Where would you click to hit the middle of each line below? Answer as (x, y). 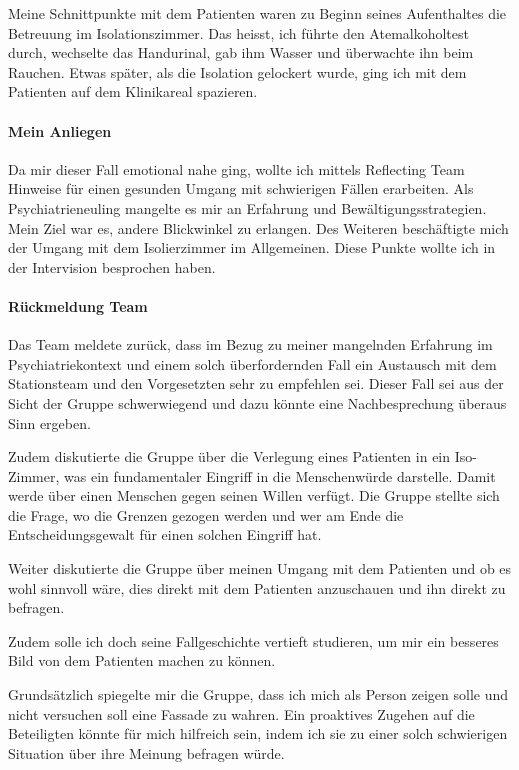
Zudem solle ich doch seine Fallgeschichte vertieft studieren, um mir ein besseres (253, 640)
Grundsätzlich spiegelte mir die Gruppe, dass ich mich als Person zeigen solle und (258, 694)
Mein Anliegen (60, 130)
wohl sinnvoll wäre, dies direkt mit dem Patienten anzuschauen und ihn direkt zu (257, 587)
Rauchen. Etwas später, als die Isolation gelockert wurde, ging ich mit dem (237, 71)
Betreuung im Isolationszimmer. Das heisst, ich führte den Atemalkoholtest (238, 32)
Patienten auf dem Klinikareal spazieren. (133, 91)
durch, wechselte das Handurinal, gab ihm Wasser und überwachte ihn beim (241, 52)
